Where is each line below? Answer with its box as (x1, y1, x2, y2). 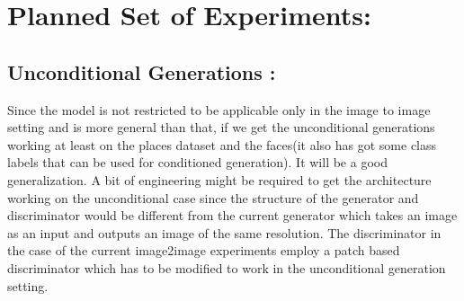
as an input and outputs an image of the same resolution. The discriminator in (7, 223, 442, 242)
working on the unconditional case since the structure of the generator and (7, 188, 419, 207)
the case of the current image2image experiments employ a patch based (7, 241, 400, 260)
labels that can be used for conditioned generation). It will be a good (7, 153, 388, 172)
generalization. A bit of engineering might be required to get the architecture (7, 170, 432, 189)
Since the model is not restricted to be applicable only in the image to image (7, 100, 431, 119)
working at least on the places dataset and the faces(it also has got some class (7, 135, 437, 154)
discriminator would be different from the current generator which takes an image (7, 206, 458, 225)
